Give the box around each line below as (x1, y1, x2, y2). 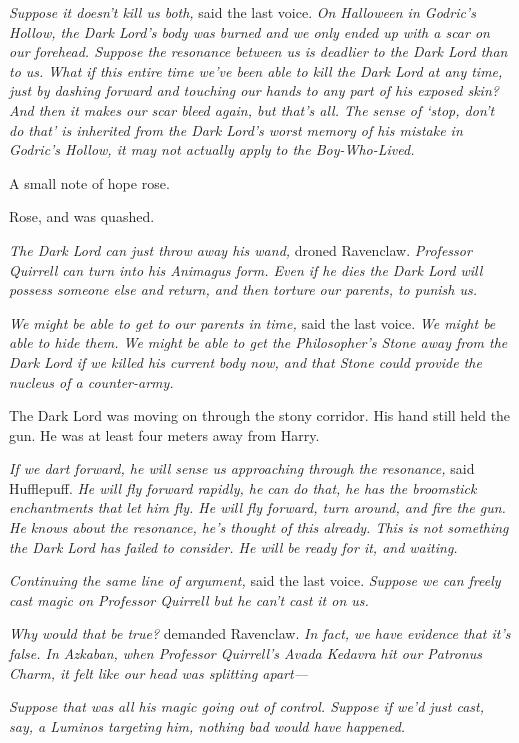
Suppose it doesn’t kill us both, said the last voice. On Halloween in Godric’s (9, 2, 476, 22)
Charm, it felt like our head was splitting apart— (9, 662, 308, 683)
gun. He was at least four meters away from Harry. (9, 424, 320, 445)
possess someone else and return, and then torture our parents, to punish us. (9, 279, 478, 300)
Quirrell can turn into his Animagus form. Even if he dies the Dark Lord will (9, 259, 483, 280)
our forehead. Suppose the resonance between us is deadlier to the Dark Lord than (9, 41, 508, 62)
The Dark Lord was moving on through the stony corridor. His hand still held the (9, 405, 511, 426)
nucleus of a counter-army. (9, 371, 174, 392)
